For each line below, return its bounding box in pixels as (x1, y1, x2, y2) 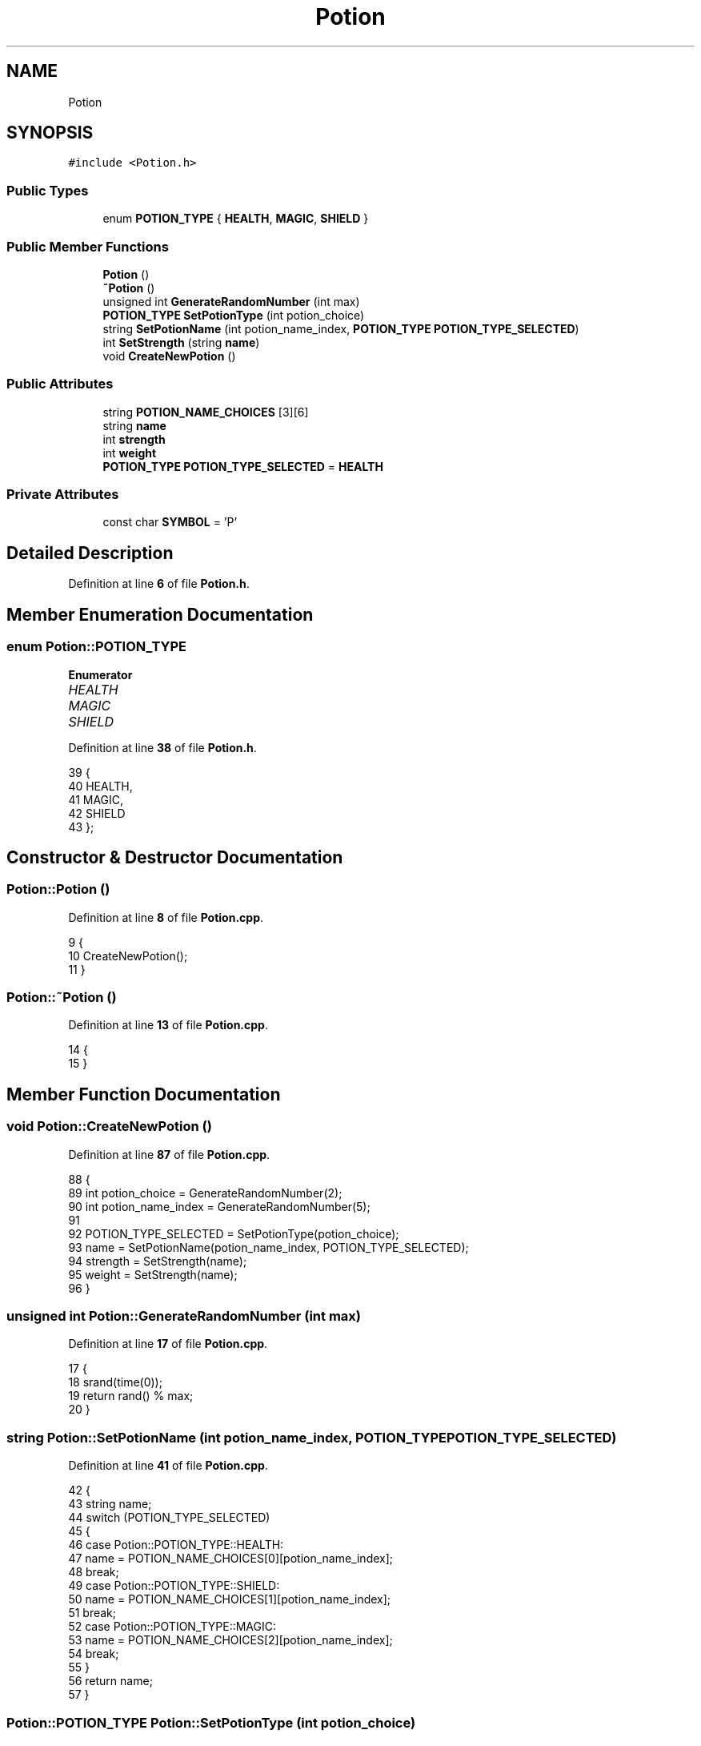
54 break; (68, 1647, 119, 1661)
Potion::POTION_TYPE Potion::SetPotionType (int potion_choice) (6, 1714, 416, 1731)
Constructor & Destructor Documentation (6, 847, 343, 867)
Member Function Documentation (6, 1084, 281, 1104)
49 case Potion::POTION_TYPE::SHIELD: (68, 1579, 280, 1593)
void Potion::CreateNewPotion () (6, 1118, 212, 1135)
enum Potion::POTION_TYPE (6, 638, 186, 655)
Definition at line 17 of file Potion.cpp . (68, 1337, 268, 1351)
